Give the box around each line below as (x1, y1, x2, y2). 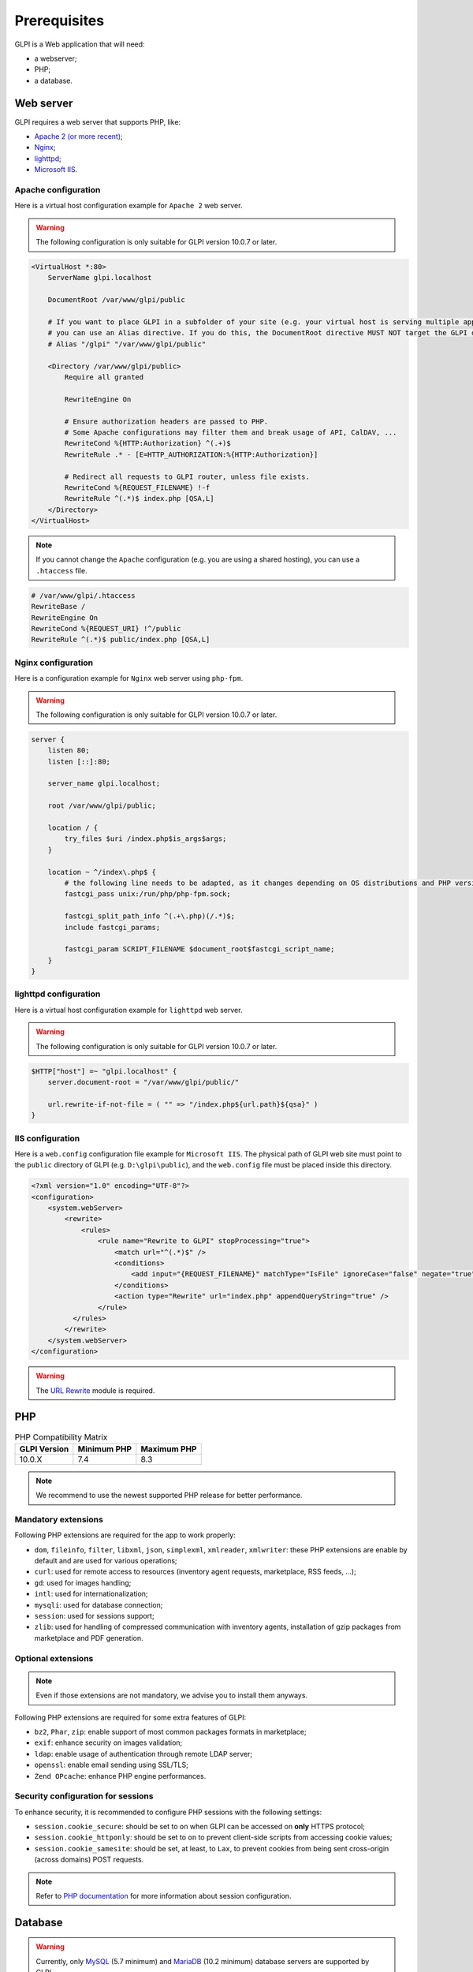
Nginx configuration (14, 657, 94, 668)
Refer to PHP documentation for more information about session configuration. (35, 1892, 292, 1900)
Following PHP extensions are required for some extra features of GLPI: (14, 1712, 247, 1722)
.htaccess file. (35, 566, 88, 575)
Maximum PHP (140, 1444, 197, 1455)
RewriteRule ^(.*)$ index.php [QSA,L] (64, 494, 214, 503)
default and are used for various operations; (34, 1556, 177, 1566)
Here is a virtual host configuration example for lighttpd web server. (14, 1005, 243, 1014)
